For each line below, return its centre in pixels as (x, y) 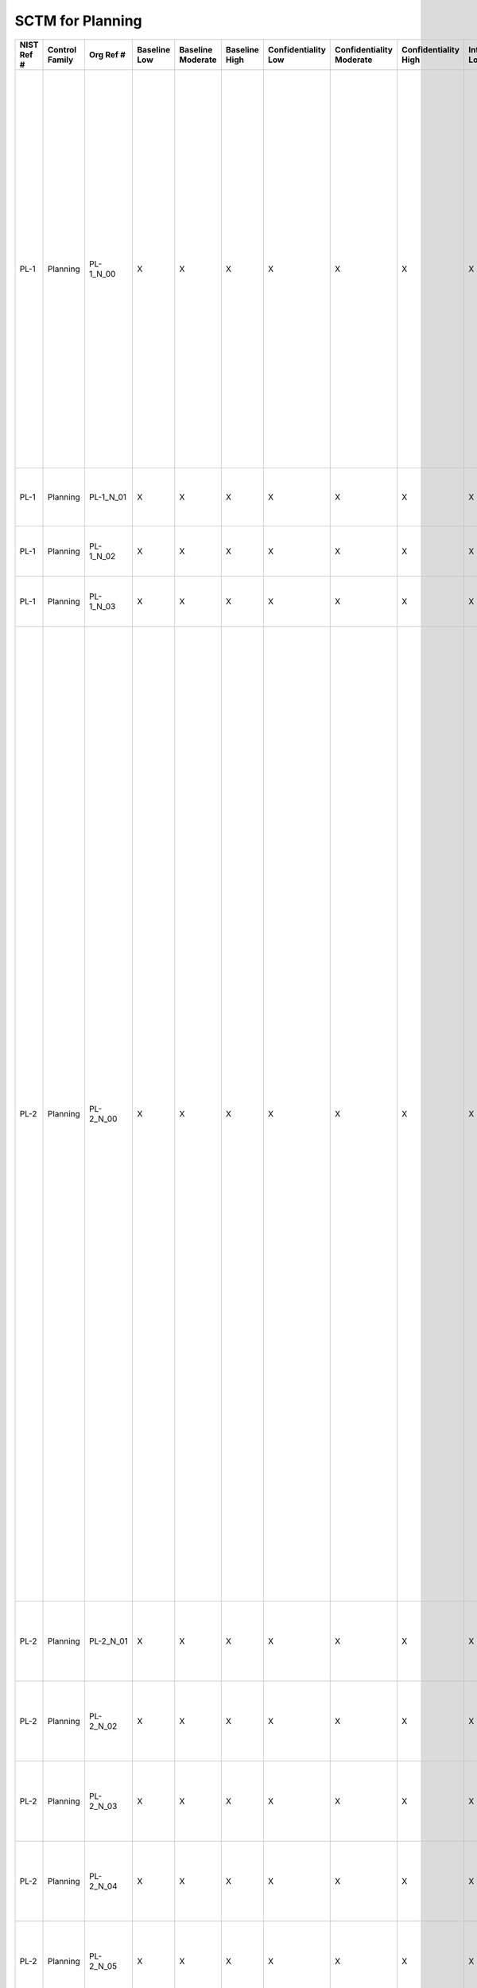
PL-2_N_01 (109, 1640)
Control (62, 49)
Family (60, 60)
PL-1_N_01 (108, 497)
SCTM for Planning (78, 21)
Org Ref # (107, 54)
